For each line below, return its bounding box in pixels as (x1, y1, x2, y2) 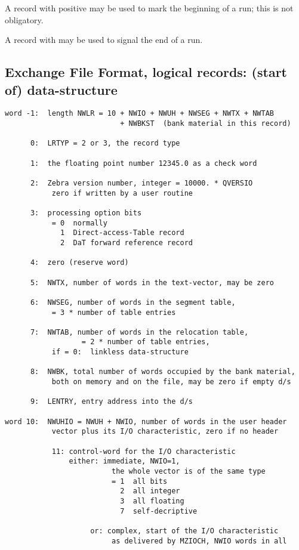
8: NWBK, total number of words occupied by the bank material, (30, 367, 295, 376)
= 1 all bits (111, 477, 168, 486)
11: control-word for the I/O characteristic (51, 447, 236, 456)
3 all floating (120, 496, 184, 505)
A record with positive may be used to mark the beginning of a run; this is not (5, 2, 294, 14)
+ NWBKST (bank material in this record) (120, 119, 291, 128)
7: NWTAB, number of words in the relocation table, (30, 327, 249, 336)
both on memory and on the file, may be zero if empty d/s (51, 378, 291, 387)
